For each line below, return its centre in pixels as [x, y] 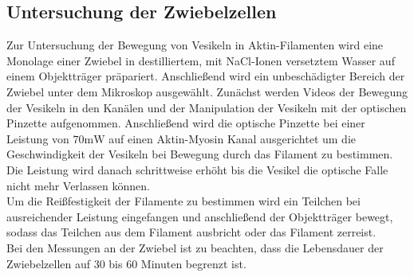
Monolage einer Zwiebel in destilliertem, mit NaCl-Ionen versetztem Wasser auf [201, 60]
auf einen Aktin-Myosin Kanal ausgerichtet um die [233, 138]
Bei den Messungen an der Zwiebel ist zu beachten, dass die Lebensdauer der [195, 247]
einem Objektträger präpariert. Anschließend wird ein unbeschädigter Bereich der [206, 76]
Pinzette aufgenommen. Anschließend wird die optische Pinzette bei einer [186, 123]
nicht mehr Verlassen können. [78, 185]
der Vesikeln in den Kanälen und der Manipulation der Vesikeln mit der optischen [207, 107]
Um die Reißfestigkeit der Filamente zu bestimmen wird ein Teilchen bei [183, 201]
